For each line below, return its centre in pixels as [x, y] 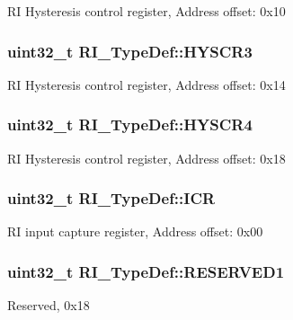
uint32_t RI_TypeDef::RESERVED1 [146, 271]
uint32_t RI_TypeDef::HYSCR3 [130, 51]
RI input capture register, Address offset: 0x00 [135, 231]
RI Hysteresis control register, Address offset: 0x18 [146, 158]
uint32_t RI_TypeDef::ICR [111, 198]
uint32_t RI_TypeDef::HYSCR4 [130, 124]
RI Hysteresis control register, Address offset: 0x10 [146, 11]
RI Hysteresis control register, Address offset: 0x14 [146, 84]
